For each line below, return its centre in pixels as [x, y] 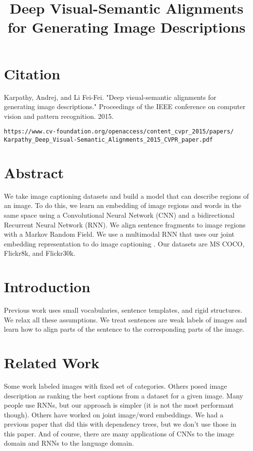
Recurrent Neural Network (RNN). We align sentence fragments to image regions [125, 224]
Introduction [47, 287]
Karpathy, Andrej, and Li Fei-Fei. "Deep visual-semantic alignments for [110, 97]
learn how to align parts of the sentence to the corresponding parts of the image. [124, 329]
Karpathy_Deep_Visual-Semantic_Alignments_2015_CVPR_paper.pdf [108, 140]
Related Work [52, 362]
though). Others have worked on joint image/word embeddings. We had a [114, 414]
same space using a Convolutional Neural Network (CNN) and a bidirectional [119, 215]
